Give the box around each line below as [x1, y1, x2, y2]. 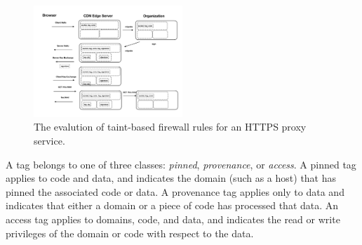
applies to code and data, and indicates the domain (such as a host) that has [6, 171, 337, 185]
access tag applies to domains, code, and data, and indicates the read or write [6, 211, 340, 226]
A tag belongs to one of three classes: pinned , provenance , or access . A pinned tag [6, 157, 356, 171]
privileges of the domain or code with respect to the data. [6, 225, 254, 240]
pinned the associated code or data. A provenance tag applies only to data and [6, 184, 344, 199]
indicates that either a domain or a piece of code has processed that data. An [6, 198, 339, 213]
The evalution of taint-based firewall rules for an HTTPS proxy [34, 119, 307, 134]
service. [34, 133, 65, 147]
